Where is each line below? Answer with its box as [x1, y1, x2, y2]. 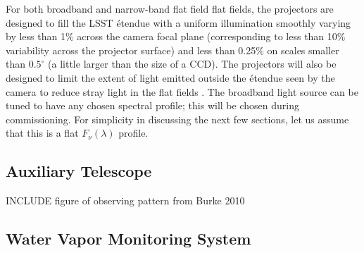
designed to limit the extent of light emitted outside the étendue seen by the [6, 70, 335, 85]
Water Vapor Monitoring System [6, 228, 251, 249]
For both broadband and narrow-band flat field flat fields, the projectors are [6, 1, 334, 16]
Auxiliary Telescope [6, 160, 152, 182]
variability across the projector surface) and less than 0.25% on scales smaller [6, 42, 339, 57]
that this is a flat [6, 125, 79, 140]
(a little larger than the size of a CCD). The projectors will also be [48, 56, 337, 71]
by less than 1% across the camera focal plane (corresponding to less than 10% [6, 29, 346, 44]
